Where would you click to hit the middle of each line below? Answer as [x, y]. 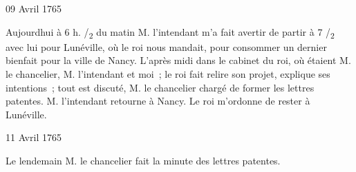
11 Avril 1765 [34, 137]
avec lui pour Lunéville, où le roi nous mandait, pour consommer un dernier [166, 46]
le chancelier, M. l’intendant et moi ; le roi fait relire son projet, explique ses [168, 73]
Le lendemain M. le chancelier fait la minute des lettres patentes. [143, 160]
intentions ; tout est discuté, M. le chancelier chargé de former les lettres [160, 87]
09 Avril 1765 [34, 8]
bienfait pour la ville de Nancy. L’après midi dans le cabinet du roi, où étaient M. [178, 60]
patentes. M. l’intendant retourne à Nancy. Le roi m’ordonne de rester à [158, 101]
